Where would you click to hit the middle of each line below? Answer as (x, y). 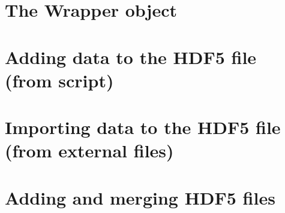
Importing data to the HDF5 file (143, 127)
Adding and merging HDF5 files (140, 197)
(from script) (59, 80)
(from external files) (89, 150)
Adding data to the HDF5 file (131, 57)
